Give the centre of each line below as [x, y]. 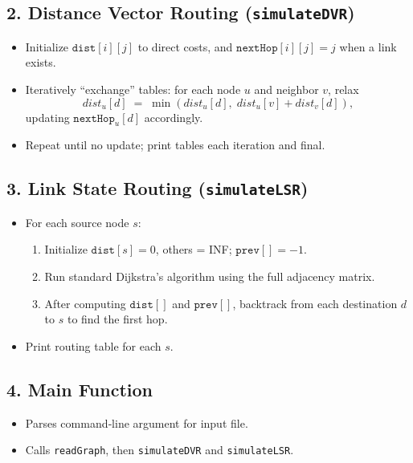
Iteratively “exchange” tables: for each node [133, 89]
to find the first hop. [117, 319]
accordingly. [174, 117]
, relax [343, 89]
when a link [368, 46]
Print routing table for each [93, 345]
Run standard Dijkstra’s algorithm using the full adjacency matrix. [210, 276]
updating [47, 117]
